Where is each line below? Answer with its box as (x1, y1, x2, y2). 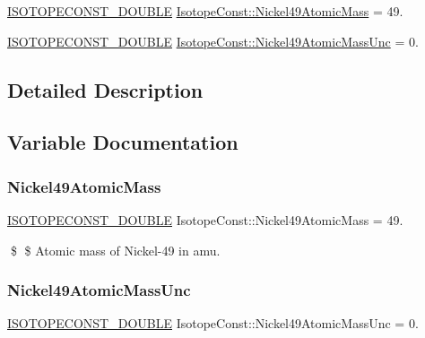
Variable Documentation (7, 128, 239, 156)
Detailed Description (7, 75, 204, 103)
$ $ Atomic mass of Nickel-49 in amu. (10, 240, 221, 259)
